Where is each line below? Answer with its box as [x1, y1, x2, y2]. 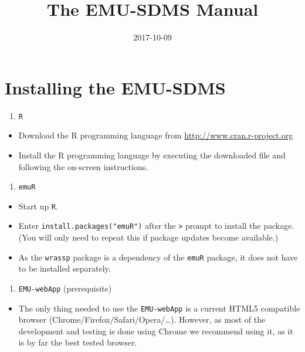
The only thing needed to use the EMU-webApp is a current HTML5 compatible [18, 302, 300, 314]
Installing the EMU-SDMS [5, 75, 226, 99]
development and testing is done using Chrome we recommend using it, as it [18, 324, 293, 337]
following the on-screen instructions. [18, 160, 148, 172]
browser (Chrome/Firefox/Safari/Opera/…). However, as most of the [18, 313, 266, 326]
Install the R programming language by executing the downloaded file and [18, 148, 286, 161]
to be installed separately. [18, 262, 111, 275]
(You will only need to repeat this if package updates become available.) [18, 231, 279, 243]
